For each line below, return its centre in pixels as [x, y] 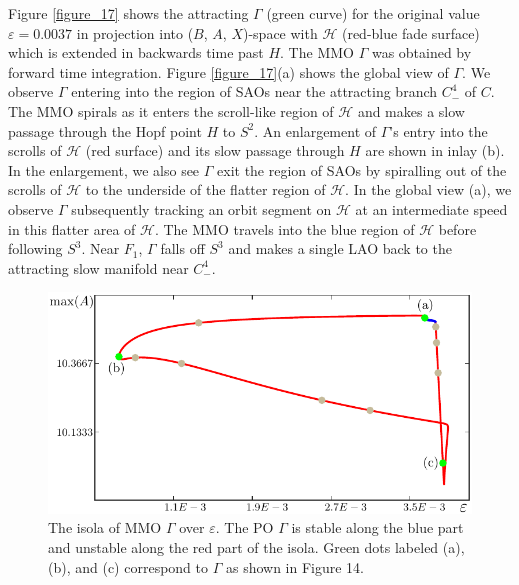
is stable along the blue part [377, 527]
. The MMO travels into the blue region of [284, 228]
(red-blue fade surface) [410, 32]
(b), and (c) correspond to [128, 566]
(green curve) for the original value [373, 13]
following [35, 248]
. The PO [244, 527]
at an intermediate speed [431, 208]
